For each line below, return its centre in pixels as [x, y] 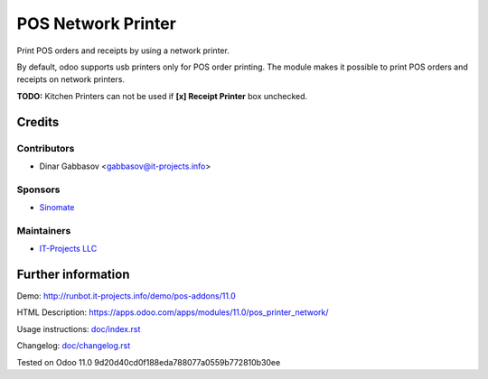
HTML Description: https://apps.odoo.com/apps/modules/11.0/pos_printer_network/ [173, 312]
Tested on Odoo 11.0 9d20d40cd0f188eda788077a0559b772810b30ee [149, 362]
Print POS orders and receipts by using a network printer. [123, 51]
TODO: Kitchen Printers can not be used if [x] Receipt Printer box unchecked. [162, 96]
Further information [73, 274]
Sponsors [38, 189]
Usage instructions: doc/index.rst [79, 328]
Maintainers [44, 230]
